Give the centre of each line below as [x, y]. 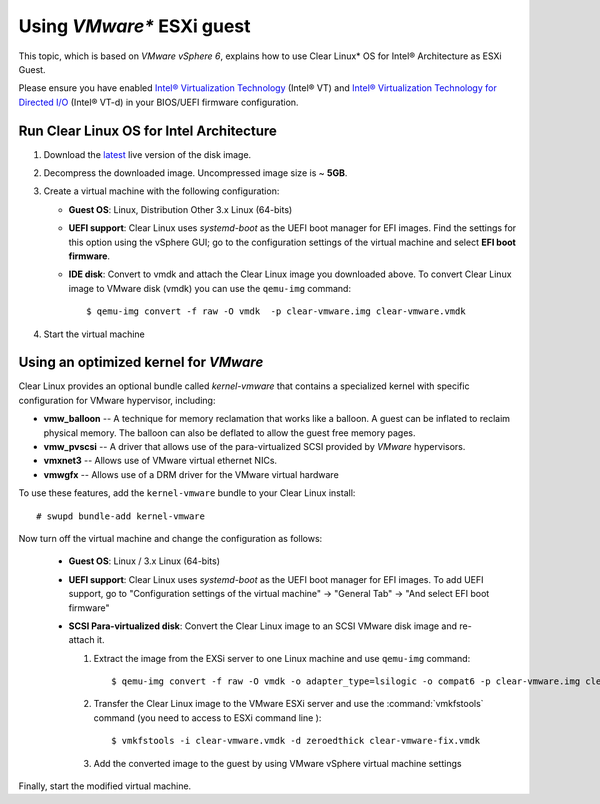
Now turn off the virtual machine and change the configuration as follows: [170, 538]
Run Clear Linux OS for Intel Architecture [147, 130]
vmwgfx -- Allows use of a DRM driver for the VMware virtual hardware [191, 474]
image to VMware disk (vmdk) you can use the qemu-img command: [210, 288]
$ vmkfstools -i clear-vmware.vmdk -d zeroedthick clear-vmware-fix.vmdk [296, 741]
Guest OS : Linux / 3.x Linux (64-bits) [144, 561]
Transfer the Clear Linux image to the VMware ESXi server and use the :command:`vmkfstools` [288, 704]
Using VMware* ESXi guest [134, 26]
